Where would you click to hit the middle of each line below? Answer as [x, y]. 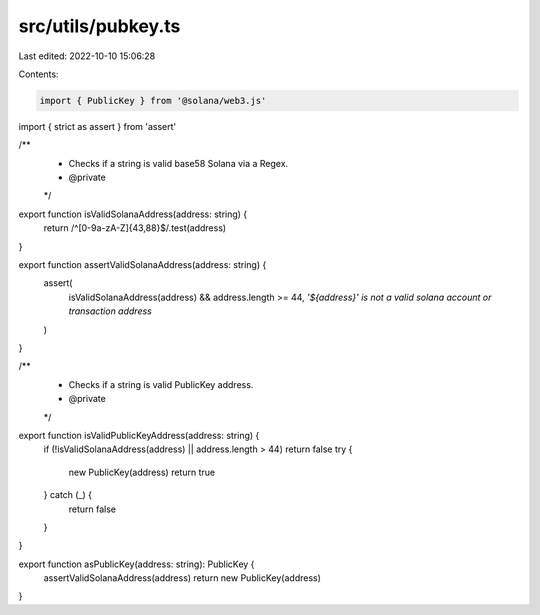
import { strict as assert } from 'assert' [97, 126]
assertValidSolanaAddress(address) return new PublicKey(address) [182, 578]
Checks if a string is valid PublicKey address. [161, 384]
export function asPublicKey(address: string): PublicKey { [136, 564]
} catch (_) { [68, 495]
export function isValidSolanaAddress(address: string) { [133, 214]
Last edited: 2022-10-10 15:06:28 [87, 56]
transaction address [110, 311]
